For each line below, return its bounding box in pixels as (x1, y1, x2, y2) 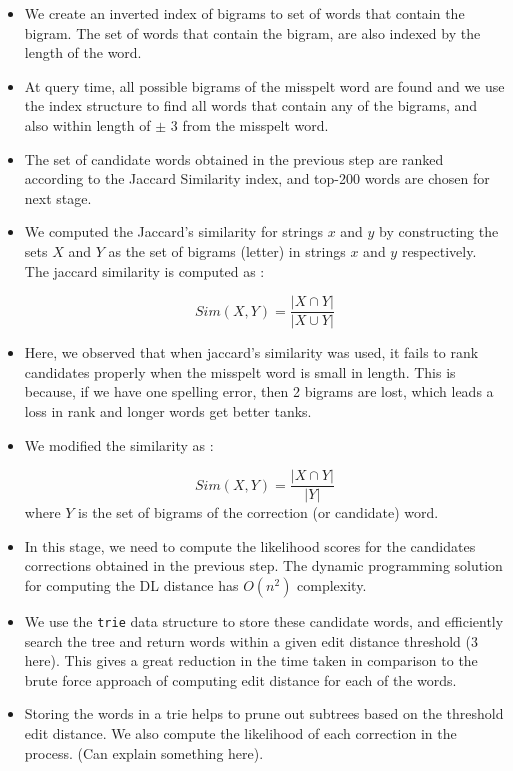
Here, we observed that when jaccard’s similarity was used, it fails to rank (24, 342, 479, 363)
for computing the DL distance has (24, 575, 239, 595)
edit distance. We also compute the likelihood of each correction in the (24, 723, 457, 744)
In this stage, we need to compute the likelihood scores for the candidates (24, 535, 476, 556)
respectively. (401, 240, 477, 261)
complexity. (297, 575, 367, 595)
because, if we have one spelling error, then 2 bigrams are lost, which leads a (24, 381, 494, 402)
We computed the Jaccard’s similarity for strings (24, 221, 323, 242)
